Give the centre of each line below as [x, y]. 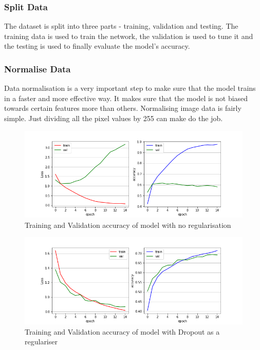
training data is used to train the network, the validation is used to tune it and [129, 36]
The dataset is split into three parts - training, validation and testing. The [121, 26]
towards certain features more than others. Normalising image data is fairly [123, 108]
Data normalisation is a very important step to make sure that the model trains [130, 88]
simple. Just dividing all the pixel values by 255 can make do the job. [114, 118]
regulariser [41, 342]
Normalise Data [38, 69]
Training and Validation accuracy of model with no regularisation [128, 225]
